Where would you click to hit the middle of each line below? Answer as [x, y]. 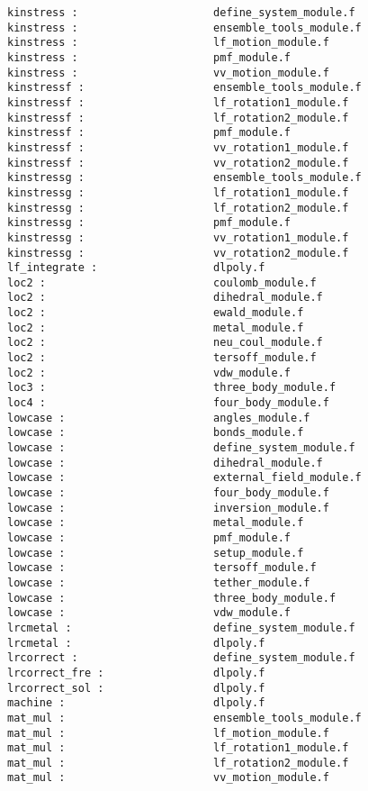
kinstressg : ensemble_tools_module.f [184, 178]
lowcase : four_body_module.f [168, 493]
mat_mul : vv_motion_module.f [168, 778]
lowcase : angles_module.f [159, 418]
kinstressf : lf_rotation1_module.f [178, 102]
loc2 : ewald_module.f [156, 313]
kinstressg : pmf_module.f [149, 223]
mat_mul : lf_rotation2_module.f [178, 763]
